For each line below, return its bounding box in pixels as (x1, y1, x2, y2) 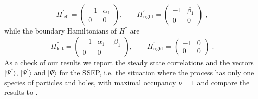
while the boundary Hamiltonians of (4, 25, 117, 36)
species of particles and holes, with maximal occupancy (4, 77, 176, 87)
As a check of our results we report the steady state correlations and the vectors (4, 57, 254, 68)
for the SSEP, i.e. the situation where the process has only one (59, 67, 254, 78)
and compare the (197, 77, 250, 87)
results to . (4, 87, 38, 97)
